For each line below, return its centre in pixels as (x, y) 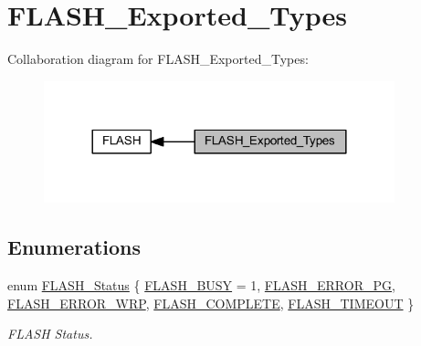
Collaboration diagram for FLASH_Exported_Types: (158, 59)
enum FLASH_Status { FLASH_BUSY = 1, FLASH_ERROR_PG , (201, 285)
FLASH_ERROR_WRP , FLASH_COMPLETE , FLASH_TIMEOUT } (211, 303)
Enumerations (74, 247)
